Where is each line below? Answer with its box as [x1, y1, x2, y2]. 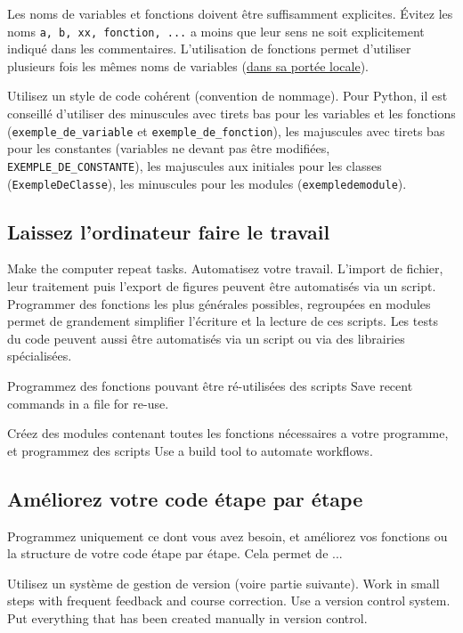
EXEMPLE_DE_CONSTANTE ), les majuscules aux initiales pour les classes [7, 156, 382, 174]
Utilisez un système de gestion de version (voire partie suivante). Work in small [7, 573, 440, 592]
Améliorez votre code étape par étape [7, 484, 363, 512]
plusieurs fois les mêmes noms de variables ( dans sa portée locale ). [7, 56, 369, 75]
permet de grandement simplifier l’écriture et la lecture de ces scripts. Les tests [7, 312, 438, 330]
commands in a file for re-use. [7, 394, 169, 412]
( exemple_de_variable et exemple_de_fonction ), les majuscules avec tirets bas [7, 121, 445, 140]
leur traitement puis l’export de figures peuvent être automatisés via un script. [7, 276, 436, 295]
